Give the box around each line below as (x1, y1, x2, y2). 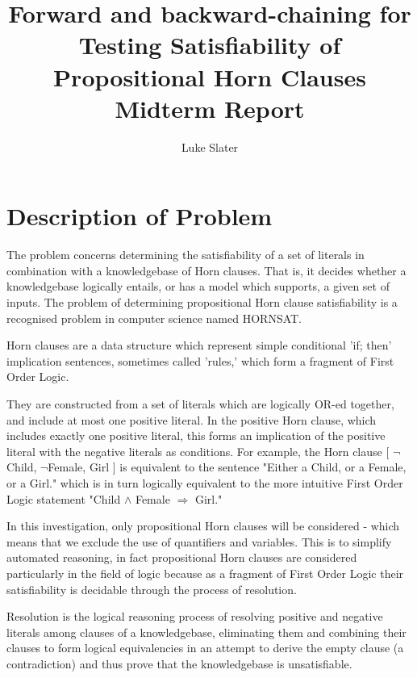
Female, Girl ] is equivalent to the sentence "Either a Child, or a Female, (48, 458, 407, 475)
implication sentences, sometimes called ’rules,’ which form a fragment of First (6, 352, 394, 369)
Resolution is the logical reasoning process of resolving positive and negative (6, 608, 383, 625)
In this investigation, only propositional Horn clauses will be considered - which (6, 517, 400, 534)
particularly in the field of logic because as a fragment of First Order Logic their (6, 564, 404, 581)
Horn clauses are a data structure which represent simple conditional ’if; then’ (6, 337, 392, 354)
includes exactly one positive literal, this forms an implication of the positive (6, 427, 386, 444)
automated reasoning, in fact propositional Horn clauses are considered (6, 549, 357, 566)
